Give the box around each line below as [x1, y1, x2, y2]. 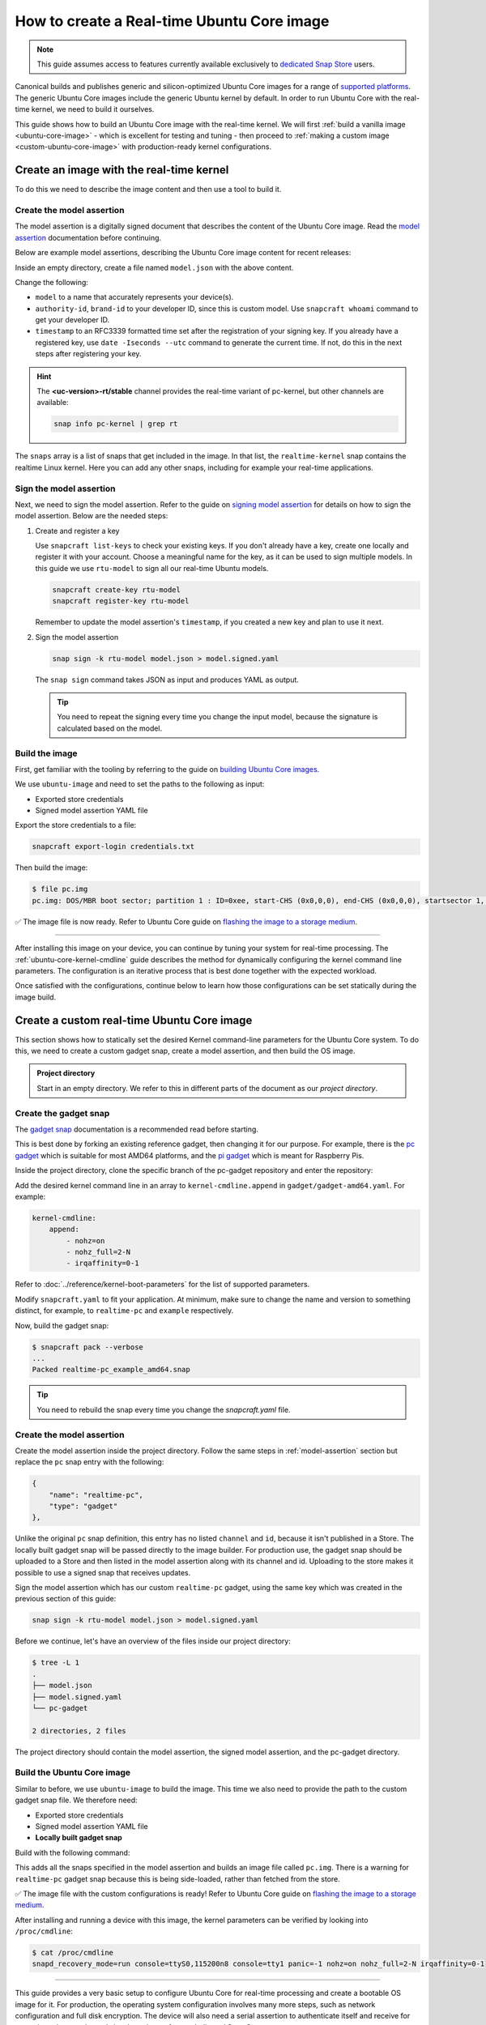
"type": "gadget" [49, 1502, 118, 1511]
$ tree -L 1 [32, 1658, 80, 1668]
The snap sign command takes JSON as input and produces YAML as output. [35, 675, 300, 684]
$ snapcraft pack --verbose [32, 1342, 143, 1352]
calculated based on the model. [57, 723, 163, 733]
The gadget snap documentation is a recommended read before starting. [15, 1124, 259, 1134]
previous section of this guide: [15, 1594, 117, 1604]
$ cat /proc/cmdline [32, 1948, 113, 1958]
